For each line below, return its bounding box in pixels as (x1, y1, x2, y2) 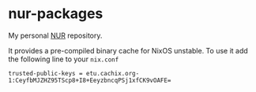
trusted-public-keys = (8, 69, 83, 77)
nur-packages (8, 5, 104, 23)
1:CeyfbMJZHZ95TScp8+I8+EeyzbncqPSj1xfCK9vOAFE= (8, 76, 171, 84)
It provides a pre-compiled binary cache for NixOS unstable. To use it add (8, 46, 249, 55)
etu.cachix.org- (85, 69, 140, 77)
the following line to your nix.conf (8, 54, 119, 64)
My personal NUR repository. (8, 31, 103, 40)
